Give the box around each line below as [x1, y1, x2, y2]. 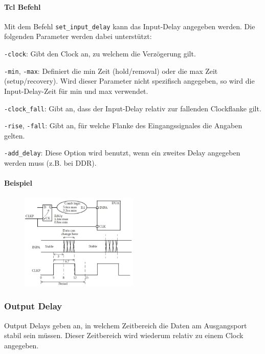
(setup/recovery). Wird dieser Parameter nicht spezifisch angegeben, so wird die [4, 75, 255, 86]
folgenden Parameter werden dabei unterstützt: [4, 31, 152, 42]
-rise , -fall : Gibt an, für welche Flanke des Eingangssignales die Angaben [4, 120, 242, 131]
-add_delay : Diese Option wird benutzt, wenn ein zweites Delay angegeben [4, 147, 240, 158]
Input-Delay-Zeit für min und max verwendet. [4, 85, 148, 96]
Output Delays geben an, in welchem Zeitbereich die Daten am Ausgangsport [4, 320, 247, 330]
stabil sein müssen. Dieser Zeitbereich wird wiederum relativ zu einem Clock [4, 330, 244, 341]
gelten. [4, 130, 25, 141]
